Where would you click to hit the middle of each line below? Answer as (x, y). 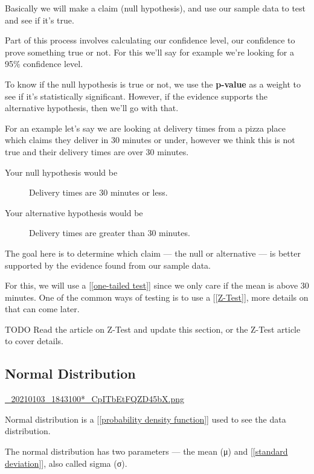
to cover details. (34, 341)
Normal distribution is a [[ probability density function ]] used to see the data (146, 419)
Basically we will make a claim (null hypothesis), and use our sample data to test (155, 8)
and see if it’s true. (40, 20)
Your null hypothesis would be (61, 172)
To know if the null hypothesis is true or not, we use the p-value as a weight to (153, 84)
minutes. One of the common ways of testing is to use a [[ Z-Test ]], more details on (157, 297)
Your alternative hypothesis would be (74, 212)
